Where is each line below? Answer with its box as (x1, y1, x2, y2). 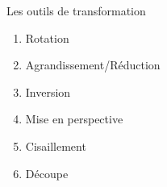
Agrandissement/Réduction (25, 56, 161, 73)
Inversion (25, 83, 71, 100)
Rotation (25, 29, 69, 46)
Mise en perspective (25, 110, 123, 127)
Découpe (25, 164, 69, 181)
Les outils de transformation (6, 2, 146, 19)
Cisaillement (25, 137, 86, 154)
